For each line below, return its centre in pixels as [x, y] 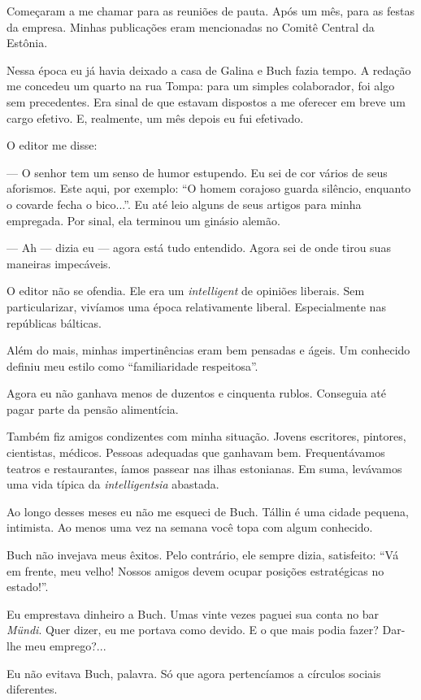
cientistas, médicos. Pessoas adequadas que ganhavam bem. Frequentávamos [196, 452]
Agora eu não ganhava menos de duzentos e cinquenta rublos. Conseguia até [197, 393]
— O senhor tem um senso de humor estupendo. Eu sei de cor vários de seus [197, 172]
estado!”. [28, 587]
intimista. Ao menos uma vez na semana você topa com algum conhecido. [190, 527]
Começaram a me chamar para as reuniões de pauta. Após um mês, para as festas [210, 11]
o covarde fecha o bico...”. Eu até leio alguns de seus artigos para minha [184, 204]
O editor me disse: [52, 145]
